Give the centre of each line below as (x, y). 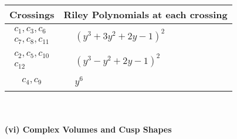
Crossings (32, 14)
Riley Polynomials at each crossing (145, 14)
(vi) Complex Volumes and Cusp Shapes (88, 129)
